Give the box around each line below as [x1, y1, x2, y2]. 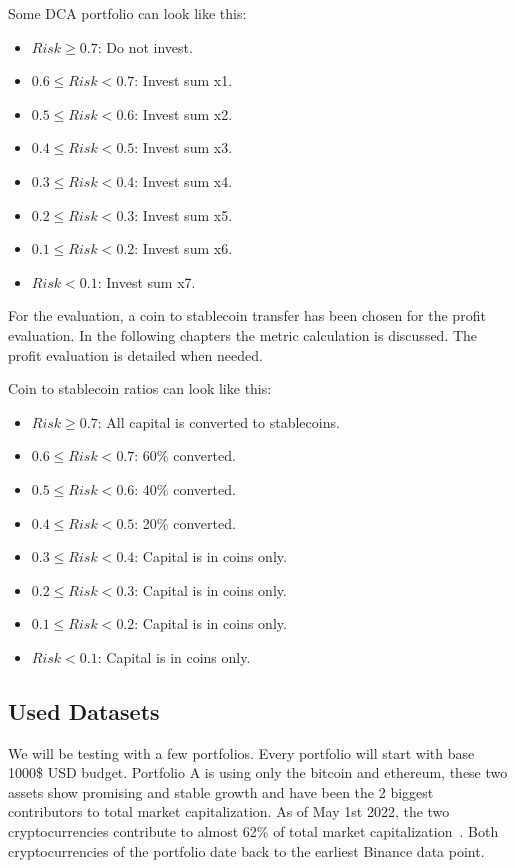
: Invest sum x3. [134, 137, 233, 158]
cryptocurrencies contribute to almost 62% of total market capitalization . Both [8, 821, 499, 842]
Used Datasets [8, 695, 160, 726]
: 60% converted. [134, 445, 236, 466]
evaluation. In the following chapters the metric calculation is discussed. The [8, 324, 478, 345]
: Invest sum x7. [97, 271, 196, 292]
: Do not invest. [97, 36, 193, 57]
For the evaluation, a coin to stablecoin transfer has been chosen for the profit [8, 305, 486, 326]
